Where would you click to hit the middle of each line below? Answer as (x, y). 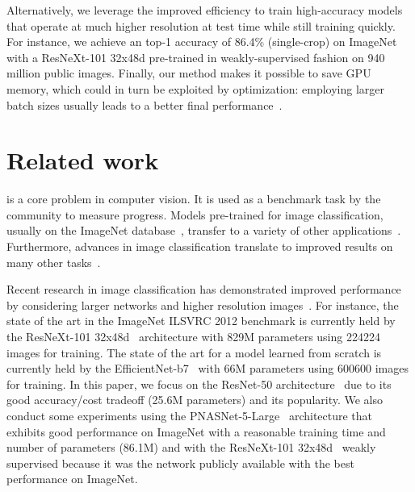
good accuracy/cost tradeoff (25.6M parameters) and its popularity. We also (195, 400)
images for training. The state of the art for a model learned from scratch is (194, 352)
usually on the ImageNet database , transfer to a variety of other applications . (204, 230)
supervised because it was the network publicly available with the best (180, 463)
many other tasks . (54, 262)
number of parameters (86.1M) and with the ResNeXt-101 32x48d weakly (191, 447)
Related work (83, 160)
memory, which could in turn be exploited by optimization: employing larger (196, 88)
